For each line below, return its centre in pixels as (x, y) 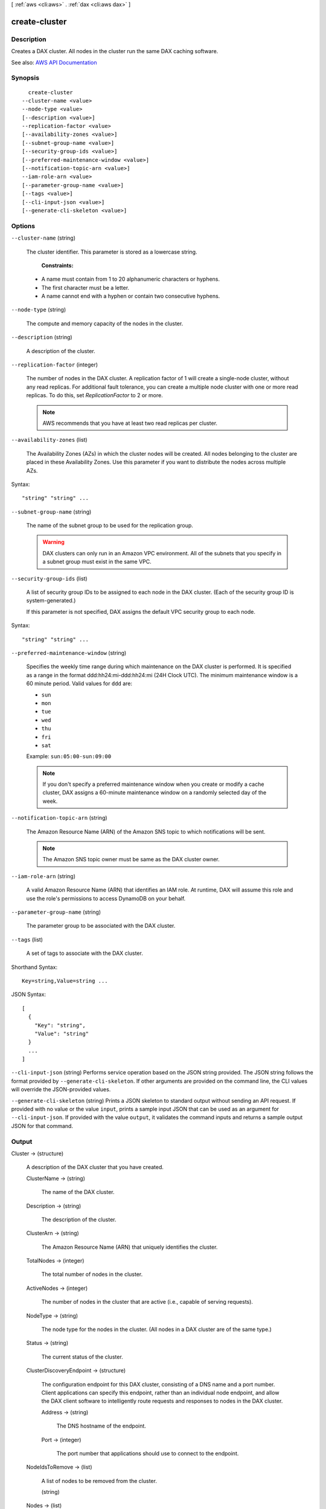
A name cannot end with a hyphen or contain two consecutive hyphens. (131, 296)
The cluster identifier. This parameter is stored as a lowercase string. (112, 252)
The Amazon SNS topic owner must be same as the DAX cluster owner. (131, 860)
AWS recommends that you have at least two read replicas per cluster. (130, 423)
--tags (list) (27, 939)
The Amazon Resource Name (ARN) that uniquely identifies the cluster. (129, 1247)
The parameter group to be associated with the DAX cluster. (101, 926)
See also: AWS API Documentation (54, 62)
